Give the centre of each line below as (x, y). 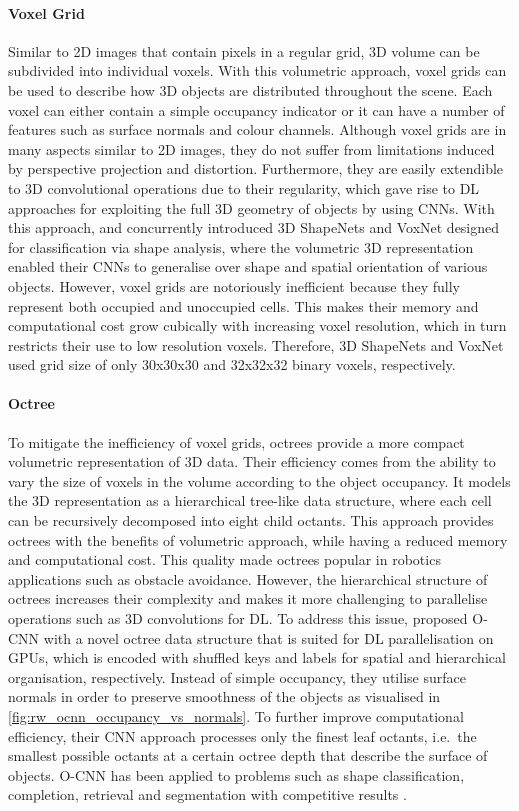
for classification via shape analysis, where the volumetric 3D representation (241, 246)
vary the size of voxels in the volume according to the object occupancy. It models (259, 480)
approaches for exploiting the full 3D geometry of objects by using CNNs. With (251, 207)
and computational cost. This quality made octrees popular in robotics (224, 559)
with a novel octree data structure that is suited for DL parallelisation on (268, 637)
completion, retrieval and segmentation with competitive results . (207, 794)
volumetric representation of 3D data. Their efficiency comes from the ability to (252, 461)
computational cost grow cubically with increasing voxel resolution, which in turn (257, 325)
